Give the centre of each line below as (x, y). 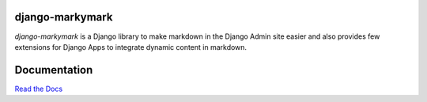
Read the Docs (39, 89)
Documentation (54, 70)
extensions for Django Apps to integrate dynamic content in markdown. (131, 47)
